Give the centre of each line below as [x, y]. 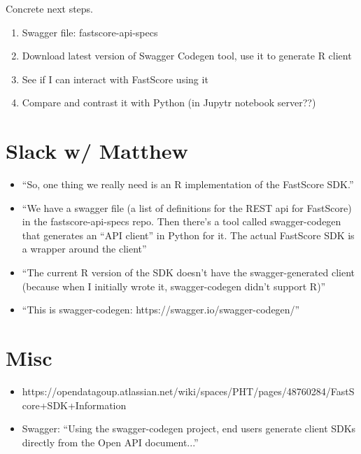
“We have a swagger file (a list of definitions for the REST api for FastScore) [187, 207]
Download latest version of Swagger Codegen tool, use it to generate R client [187, 56]
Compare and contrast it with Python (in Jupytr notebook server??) [169, 102]
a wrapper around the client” [84, 249]
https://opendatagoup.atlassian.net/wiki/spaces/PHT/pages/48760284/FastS [188, 391]
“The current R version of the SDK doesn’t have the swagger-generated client [189, 272]
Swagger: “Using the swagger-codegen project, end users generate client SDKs [189, 428]
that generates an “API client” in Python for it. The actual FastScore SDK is [188, 235]
